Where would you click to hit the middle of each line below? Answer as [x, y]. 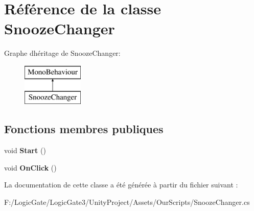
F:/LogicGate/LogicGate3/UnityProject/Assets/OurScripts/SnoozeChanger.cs [127, 202]
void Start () [25, 150]
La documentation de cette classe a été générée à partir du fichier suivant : [121, 185]
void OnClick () [30, 167]
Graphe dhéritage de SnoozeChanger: [62, 53]
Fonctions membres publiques [84, 129]
